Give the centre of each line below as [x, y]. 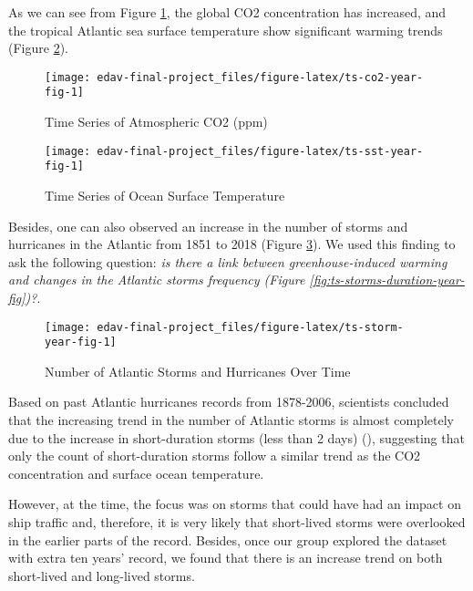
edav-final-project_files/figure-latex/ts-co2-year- [260, 77]
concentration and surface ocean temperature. [136, 473]
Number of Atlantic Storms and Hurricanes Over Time [198, 371]
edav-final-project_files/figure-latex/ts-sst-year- [260, 151]
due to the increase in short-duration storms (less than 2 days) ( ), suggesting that [236, 437]
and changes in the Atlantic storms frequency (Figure [157, 280]
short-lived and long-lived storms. [102, 575]
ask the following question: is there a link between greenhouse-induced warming [228, 261]
